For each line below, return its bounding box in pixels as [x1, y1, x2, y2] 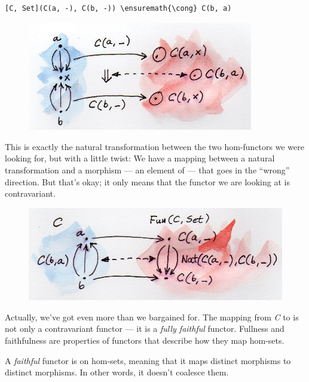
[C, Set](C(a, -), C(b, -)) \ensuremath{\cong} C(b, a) [5, 4, 232, 13]
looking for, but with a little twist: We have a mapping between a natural [5, 152, 275, 164]
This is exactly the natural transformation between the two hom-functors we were [5, 140, 304, 152]
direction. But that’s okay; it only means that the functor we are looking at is [5, 175, 290, 188]
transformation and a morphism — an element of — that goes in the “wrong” [5, 163, 290, 176]
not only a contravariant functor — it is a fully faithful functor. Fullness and [5, 322, 284, 335]
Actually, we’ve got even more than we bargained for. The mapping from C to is [5, 310, 299, 323]
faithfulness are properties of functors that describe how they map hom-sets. [5, 334, 284, 346]
